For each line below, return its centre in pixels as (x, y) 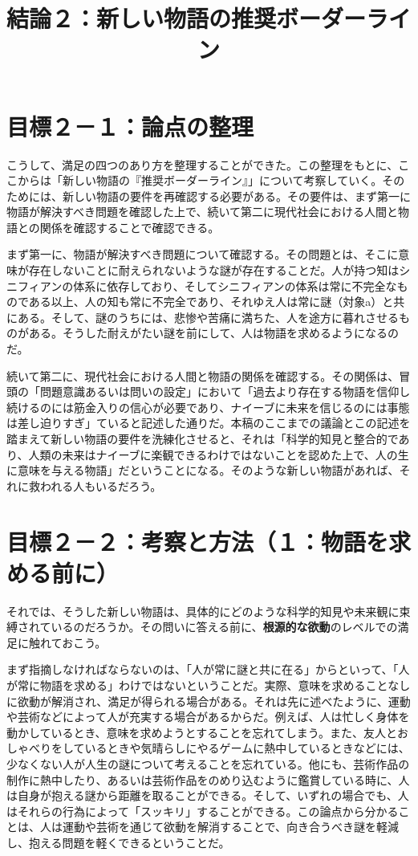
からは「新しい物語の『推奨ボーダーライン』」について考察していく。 (200, 180)
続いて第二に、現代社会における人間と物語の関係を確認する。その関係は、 (203, 375)
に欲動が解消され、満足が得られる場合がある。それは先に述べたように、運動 (209, 701)
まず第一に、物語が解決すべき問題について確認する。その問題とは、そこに (203, 254)
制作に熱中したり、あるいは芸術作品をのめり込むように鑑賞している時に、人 (208, 779)
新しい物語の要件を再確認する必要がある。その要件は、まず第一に (236, 196)
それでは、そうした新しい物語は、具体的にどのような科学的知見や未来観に (203, 611)
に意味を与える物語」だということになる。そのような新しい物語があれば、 (203, 470)
